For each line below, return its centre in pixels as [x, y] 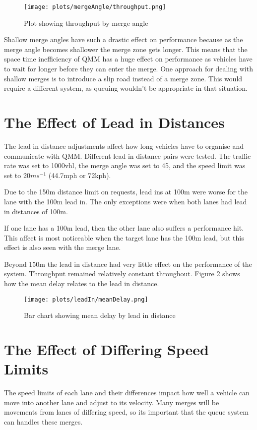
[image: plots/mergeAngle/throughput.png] [95, 7]
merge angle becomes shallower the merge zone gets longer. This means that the [126, 49]
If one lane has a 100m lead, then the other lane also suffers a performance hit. [124, 228]
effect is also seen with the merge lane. [63, 247]
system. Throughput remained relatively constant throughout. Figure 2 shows [122, 274]
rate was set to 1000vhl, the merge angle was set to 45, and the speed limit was [125, 165]
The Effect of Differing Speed [106, 349]
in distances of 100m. [36, 211]
